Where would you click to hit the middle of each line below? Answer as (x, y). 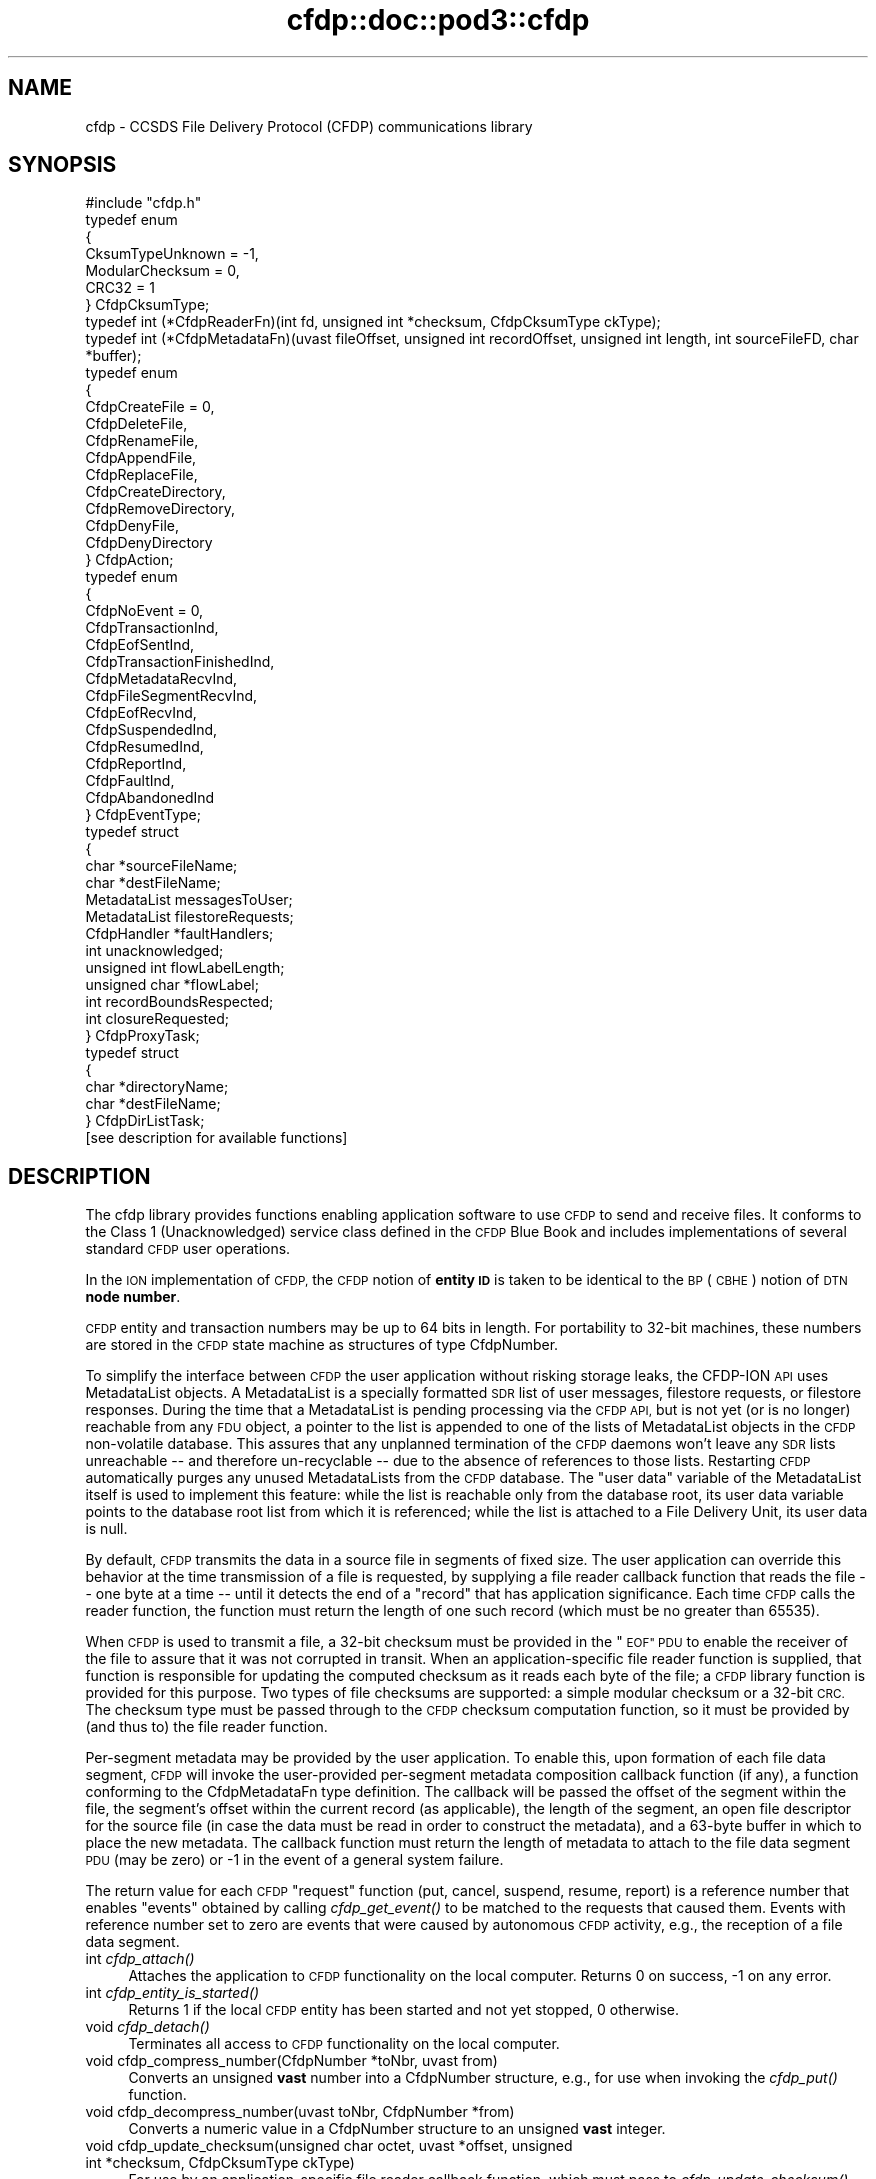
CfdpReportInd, (136, 764)
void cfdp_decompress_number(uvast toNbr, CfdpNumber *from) (300, 2112)
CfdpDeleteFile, (136, 424)
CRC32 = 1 (120, 288)
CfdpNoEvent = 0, (144, 611)
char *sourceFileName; (161, 866)
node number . (133, 1297)
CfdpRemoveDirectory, (160, 509)
